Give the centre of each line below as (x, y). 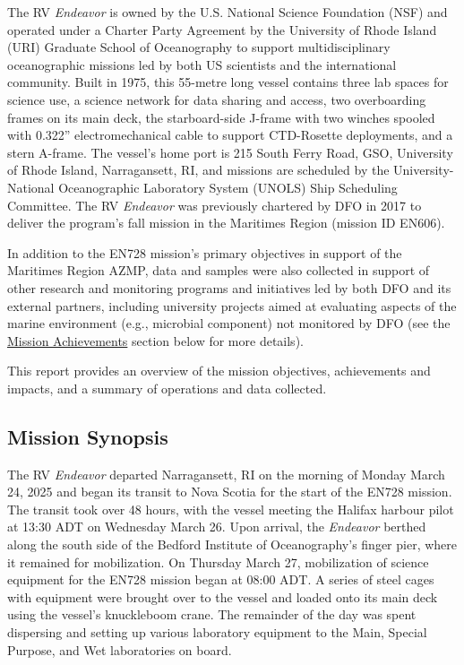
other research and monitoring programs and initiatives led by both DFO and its (229, 287)
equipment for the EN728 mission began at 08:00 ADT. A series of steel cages (221, 579)
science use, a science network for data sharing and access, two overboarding (217, 99)
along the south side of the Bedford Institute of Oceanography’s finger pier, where (232, 544)
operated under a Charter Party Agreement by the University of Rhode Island (222, 29)
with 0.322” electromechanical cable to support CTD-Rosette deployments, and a (230, 135)
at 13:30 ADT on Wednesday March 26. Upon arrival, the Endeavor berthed (217, 527)
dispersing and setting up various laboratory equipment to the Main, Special (217, 632)
